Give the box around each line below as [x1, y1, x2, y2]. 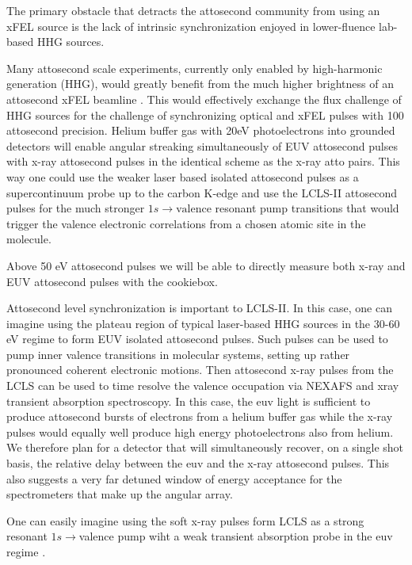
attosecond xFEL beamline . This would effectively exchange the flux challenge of [6, 90, 402, 107]
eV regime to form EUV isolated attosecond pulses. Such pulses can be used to [6, 330, 388, 347]
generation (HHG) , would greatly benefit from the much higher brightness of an [6, 75, 394, 92]
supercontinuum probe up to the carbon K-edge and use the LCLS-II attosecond [6, 184, 398, 200]
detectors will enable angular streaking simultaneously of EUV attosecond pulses [6, 137, 398, 154]
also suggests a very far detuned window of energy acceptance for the [6, 470, 342, 487]
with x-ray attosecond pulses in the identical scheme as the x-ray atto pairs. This [6, 153, 400, 170]
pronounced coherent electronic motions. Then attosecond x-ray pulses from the [6, 361, 394, 378]
